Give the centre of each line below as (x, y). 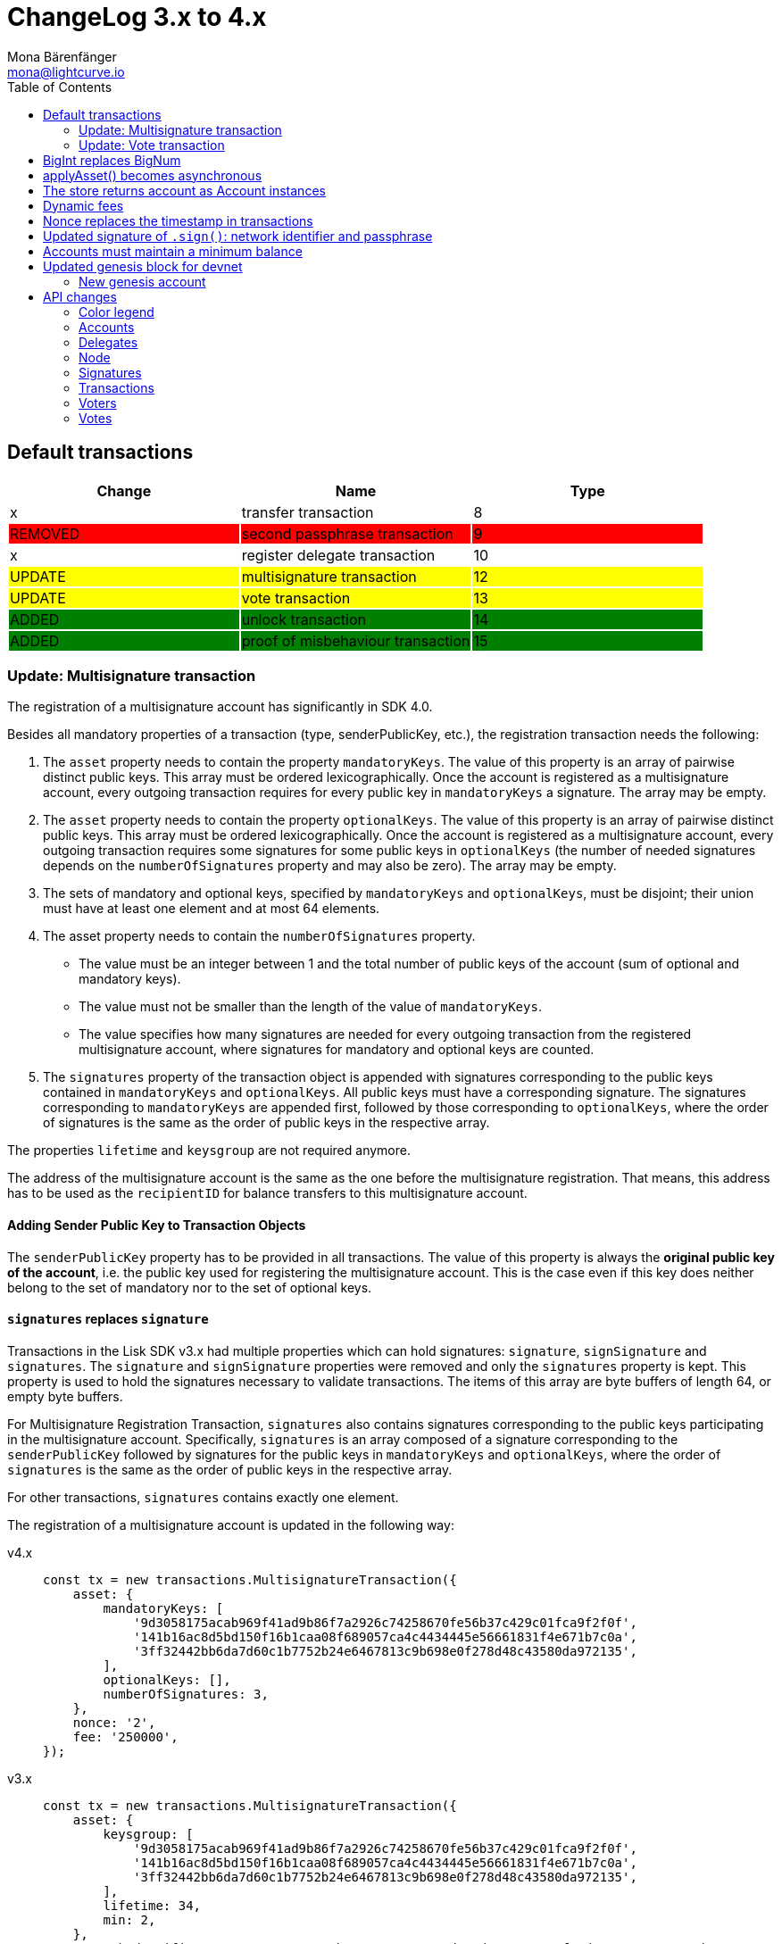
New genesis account (142, 281)
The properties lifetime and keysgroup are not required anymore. (209, 1151)
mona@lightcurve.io (66, 71)
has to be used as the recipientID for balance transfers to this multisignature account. (267, 1193)
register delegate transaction (338, 555)
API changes (80, 296)
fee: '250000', (125, 1736)
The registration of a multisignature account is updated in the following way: (231, 1524)
